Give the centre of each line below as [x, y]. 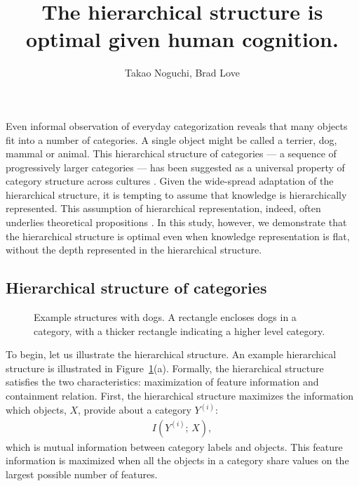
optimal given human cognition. [182, 39]
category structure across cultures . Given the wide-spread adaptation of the [170, 181]
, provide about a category [135, 410]
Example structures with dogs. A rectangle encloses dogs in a [165, 317]
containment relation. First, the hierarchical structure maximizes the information [180, 396]
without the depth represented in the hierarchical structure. [134, 250]
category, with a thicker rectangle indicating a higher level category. [179, 330]
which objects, [36, 410]
